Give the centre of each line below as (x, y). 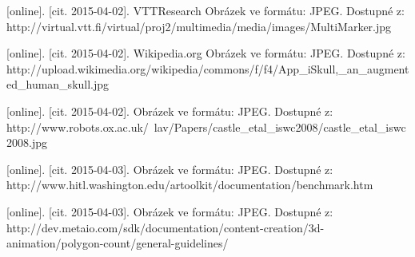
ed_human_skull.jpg (58, 84)
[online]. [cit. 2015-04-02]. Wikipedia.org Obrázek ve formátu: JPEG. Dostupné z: (206, 53)
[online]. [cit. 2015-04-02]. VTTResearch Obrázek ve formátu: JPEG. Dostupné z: (206, 10)
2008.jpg (27, 142)
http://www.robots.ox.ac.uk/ (78, 127)
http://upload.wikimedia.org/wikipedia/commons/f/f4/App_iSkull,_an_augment (208, 68)
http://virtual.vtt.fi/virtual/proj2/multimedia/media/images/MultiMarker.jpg (199, 26)
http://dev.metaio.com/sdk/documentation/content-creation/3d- (166, 227)
